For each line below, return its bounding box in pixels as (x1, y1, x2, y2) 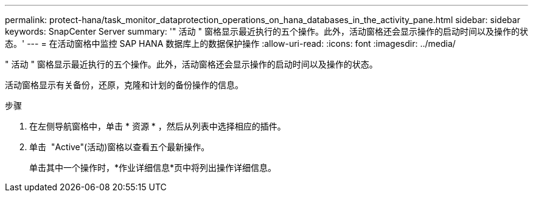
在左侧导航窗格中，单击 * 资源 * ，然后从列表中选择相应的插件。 (29, 121, 286, 131)
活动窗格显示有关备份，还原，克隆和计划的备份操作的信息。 (5, 80, 243, 90)
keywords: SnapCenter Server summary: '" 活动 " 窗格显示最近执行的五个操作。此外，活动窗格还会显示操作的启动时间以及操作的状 (5, 26, 528, 36)
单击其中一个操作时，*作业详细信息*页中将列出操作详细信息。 (29, 162, 277, 173)
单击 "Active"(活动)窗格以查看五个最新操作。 (29, 142, 210, 152)
